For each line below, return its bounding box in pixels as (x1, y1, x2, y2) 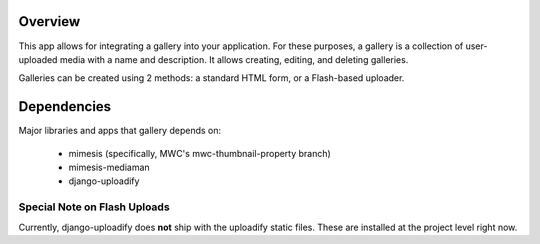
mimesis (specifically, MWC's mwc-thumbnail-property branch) (68, 147, 332, 159)
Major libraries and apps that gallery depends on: (18, 125, 222, 137)
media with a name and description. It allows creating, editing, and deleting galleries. (59, 53, 409, 65)
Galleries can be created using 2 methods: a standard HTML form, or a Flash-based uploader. (18, 72, 405, 84)
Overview (18, 13, 81, 30)
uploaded (18, 53, 58, 65)
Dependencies (18, 98, 112, 115)
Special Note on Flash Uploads (18, 200, 170, 214)
